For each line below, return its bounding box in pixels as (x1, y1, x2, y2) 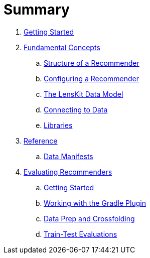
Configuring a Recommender (44, 74, 139, 83)
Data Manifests (44, 152, 93, 161)
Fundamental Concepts (24, 43, 100, 52)
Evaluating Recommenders (24, 167, 112, 176)
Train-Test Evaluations (44, 229, 117, 238)
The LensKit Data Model (44, 89, 123, 98)
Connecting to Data (44, 105, 108, 114)
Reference (24, 136, 58, 145)
